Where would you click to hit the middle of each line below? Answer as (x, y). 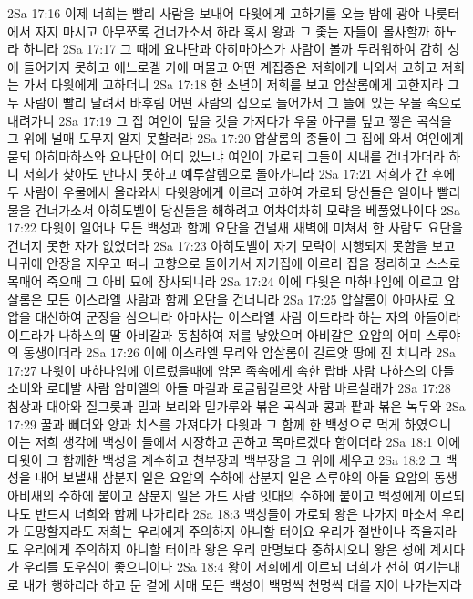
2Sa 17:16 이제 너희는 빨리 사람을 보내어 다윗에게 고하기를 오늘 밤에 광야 (214, 13)
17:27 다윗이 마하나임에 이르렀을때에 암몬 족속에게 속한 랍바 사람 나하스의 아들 (231, 370)
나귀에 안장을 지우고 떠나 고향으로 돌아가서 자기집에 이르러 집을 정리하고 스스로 (234, 263)
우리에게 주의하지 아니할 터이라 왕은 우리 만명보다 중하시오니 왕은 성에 (224, 548)
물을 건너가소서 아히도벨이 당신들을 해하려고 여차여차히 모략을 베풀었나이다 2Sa (234, 209)
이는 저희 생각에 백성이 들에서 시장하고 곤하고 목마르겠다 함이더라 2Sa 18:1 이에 (234, 442)
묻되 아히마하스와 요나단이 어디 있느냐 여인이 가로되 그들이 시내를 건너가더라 (226, 155)
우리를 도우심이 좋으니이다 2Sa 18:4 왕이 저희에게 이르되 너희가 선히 (216, 567)
